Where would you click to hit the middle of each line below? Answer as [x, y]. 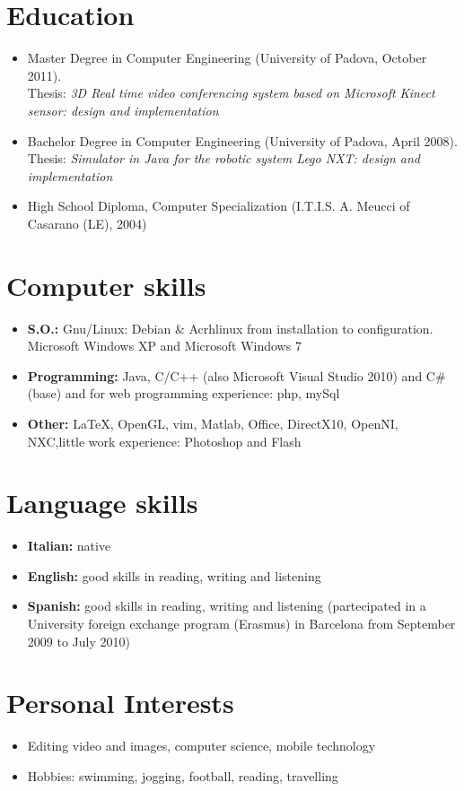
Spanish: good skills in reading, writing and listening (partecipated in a [227, 606]
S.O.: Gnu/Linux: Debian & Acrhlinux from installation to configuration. [230, 328]
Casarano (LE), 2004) [87, 223]
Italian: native [69, 546]
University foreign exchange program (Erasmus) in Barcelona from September [241, 624]
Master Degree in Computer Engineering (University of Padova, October [227, 58]
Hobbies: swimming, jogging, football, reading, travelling [183, 775]
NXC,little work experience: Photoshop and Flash [164, 441]
